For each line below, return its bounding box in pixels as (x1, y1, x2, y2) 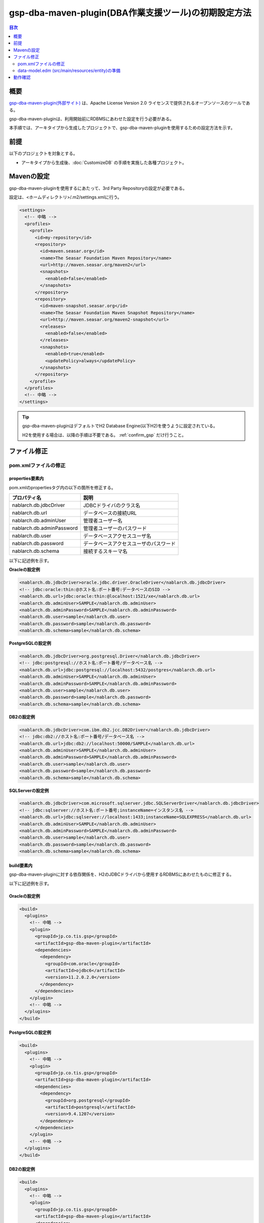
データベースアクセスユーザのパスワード (83, 541, 176, 547)
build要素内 (9, 862, 33, 868)
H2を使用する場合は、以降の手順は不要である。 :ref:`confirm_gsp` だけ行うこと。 (22, 432, 187, 438)
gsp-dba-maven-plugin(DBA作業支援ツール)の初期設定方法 (9, 7, 252, 18)
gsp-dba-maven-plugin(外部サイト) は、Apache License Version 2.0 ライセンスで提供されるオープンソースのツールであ (9, 100, 250, 106)
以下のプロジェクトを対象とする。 (9, 151, 78, 157)
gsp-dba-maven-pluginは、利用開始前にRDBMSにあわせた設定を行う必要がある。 (9, 115, 175, 122)
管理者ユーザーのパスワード (83, 525, 147, 532)
